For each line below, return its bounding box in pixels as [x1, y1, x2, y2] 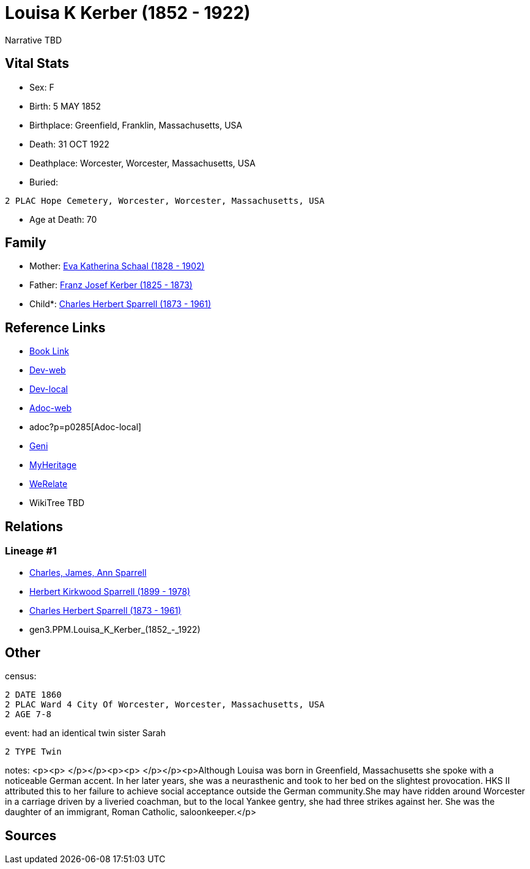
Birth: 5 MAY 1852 [29, 100, 101, 111]
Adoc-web [29, 403, 72, 414]
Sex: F [29, 81, 54, 92]
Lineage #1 [5, 545, 57, 558]
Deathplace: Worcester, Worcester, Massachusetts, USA [29, 157, 256, 168]
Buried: [29, 176, 59, 187]
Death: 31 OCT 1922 [29, 138, 109, 149]
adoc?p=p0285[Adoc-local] [29, 422, 142, 433]
